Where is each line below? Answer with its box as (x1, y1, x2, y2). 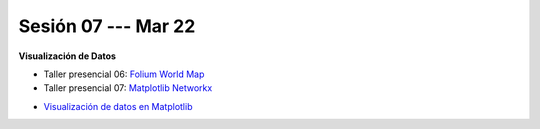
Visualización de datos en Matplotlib (43, 100, 193, 112)
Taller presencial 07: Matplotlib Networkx (43, 82, 213, 94)
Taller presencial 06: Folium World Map (43, 68, 205, 80)
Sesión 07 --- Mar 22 (18, 15, 196, 37)
